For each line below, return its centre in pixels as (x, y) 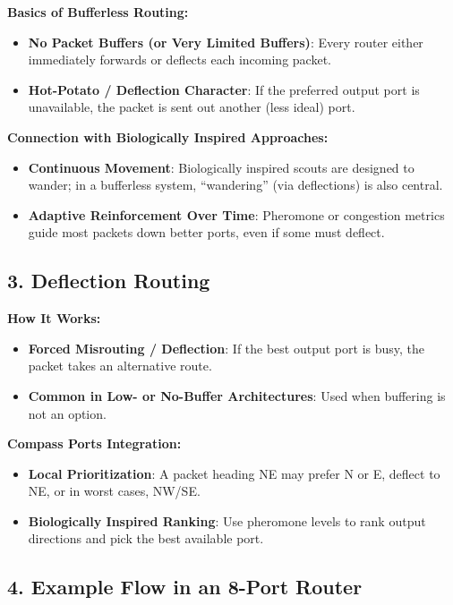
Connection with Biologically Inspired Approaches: (168, 136)
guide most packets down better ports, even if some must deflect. (206, 232)
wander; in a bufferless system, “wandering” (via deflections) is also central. (235, 185)
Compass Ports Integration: (94, 443)
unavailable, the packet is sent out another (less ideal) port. (192, 107)
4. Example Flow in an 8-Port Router (185, 587)
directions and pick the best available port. (146, 538)
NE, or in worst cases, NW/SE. (114, 491)
